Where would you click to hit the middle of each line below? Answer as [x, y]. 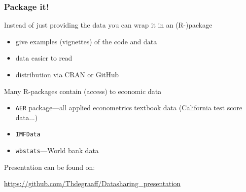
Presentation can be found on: [50, 167]
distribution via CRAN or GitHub [67, 74]
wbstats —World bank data [57, 150]
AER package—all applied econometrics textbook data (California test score [129, 108]
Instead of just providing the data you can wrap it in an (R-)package [108, 25]
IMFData [28, 135]
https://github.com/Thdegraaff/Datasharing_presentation [92, 183]
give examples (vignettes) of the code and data [86, 41]
